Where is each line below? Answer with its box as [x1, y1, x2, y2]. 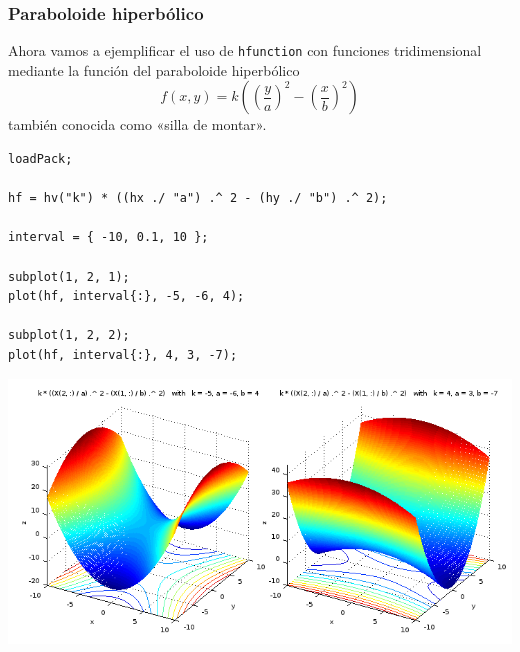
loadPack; [8, 152, 73, 167]
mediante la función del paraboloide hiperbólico [8, 59, 300, 80]
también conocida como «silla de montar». [8, 114, 267, 135]
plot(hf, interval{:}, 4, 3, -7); [8, 348, 238, 362]
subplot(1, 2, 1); [8, 269, 130, 284]
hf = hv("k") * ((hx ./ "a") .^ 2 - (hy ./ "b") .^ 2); [8, 191, 388, 206]
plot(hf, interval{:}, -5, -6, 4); [8, 289, 245, 304]
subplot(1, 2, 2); [8, 328, 130, 343]
